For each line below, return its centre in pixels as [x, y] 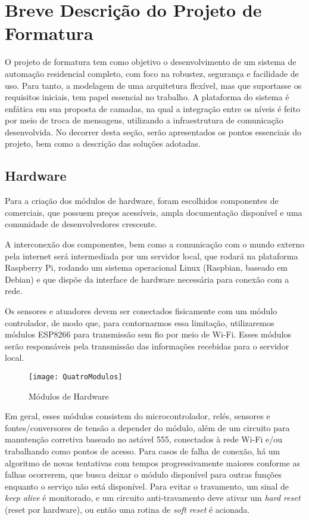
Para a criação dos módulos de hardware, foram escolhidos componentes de [142, 201]
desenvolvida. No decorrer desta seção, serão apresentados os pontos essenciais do [153, 131]
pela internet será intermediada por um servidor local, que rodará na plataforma [152, 256]
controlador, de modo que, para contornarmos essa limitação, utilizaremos [140, 322]
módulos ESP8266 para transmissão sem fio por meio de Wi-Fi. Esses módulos [148, 334]
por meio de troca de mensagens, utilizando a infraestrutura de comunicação [144, 120]
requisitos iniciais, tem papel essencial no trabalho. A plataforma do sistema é [147, 97]
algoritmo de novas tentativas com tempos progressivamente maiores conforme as [153, 462]
